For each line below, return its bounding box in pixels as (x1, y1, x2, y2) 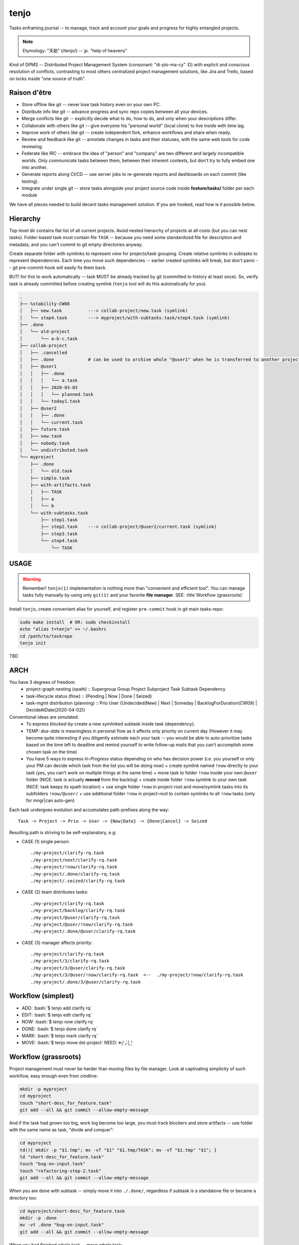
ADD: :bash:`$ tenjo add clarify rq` (21, 1005, 92, 1011)
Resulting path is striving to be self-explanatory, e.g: (9, 829, 117, 835)
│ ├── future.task (19, 426, 70, 432)
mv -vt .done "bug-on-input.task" (19, 1222, 104, 1228)
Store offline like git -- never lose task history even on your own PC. (21, 102, 161, 108)
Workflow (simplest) (9, 992, 74, 1000)
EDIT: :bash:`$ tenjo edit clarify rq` (21, 1011, 92, 1018)
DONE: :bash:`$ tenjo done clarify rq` (21, 1026, 98, 1032)
